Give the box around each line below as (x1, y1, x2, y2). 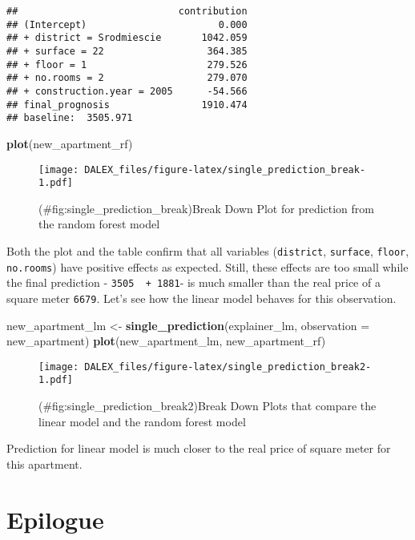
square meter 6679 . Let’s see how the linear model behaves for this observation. (6, 289, 397, 306)
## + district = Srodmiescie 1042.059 (6, 32, 248, 44)
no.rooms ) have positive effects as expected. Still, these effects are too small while (6, 258, 409, 275)
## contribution (6, 6, 248, 17)
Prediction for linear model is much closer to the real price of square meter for (6, 440, 391, 457)
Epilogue (6, 502, 104, 535)
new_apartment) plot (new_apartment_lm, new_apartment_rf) (6, 332, 326, 349)
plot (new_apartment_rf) (6, 135, 133, 151)
